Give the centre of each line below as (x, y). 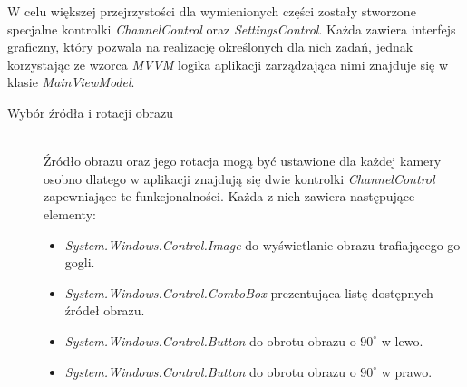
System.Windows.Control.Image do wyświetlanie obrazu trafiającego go (263, 244)
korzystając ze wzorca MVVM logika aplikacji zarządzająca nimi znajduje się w (228, 64)
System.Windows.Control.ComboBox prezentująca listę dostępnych (249, 292)
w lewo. (402, 340)
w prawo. (407, 371)
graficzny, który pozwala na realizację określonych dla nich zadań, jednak (210, 47)
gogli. (80, 262)
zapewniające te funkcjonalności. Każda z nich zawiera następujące (229, 196)
